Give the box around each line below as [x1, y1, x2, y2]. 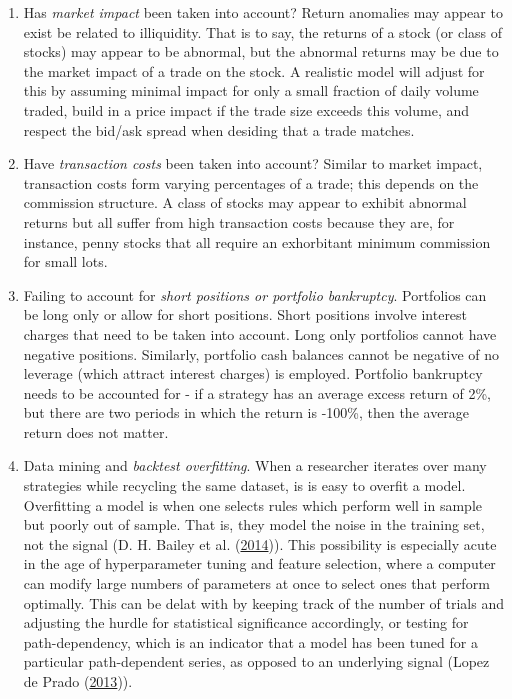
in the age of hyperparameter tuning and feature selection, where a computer [23, 553, 496, 574]
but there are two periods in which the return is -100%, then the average [23, 402, 470, 423]
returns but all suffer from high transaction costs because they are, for [23, 211, 455, 232]
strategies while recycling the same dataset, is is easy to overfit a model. [23, 475, 466, 496]
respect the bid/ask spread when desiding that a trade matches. [23, 119, 415, 140]
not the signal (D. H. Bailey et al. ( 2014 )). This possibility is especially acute [23, 533, 497, 554]
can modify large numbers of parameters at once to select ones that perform [23, 573, 490, 594]
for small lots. [23, 251, 108, 272]
